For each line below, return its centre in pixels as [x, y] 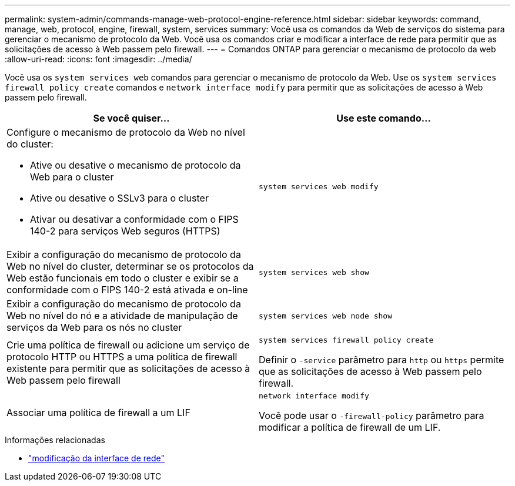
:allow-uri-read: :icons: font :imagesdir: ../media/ [98, 59]
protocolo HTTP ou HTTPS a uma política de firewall [122, 356]
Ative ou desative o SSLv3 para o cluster [119, 198]
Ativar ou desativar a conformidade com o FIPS [134, 219]
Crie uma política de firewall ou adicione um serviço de [128, 345]
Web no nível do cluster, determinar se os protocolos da [130, 266]
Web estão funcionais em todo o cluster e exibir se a [123, 278]
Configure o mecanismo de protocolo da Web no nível [126, 132]
